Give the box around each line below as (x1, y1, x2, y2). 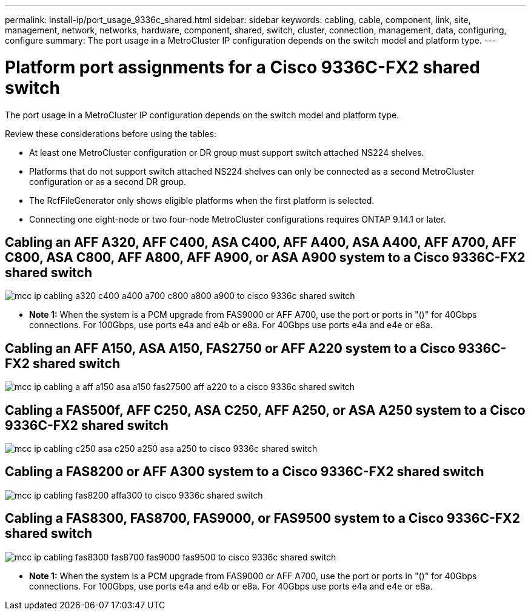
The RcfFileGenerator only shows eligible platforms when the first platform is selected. (29, 195, 375, 206)
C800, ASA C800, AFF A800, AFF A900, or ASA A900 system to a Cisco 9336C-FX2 (5, 249, 526, 265)
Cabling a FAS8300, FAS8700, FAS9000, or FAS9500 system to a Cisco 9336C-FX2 (5, 511, 520, 526)
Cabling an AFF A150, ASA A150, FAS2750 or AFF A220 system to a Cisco (5, 340, 455, 356)
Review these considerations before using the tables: (5, 128, 216, 139)
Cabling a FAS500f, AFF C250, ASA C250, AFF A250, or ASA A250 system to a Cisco (5, 402, 526, 418)
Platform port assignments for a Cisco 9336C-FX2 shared (5, 56, 480, 78)
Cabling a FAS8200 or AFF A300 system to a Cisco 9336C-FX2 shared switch (5, 464, 484, 480)
